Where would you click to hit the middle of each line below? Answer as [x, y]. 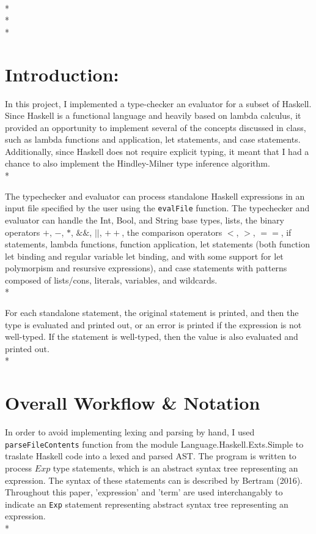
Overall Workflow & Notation [133, 403]
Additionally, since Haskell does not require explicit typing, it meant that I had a [157, 151]
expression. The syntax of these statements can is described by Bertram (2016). [154, 480]
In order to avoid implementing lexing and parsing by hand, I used [130, 432]
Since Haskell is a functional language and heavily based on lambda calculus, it [153, 115]
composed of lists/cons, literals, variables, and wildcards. [111, 280]
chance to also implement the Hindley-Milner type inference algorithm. [138, 163]
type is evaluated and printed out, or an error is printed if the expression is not [153, 324]
